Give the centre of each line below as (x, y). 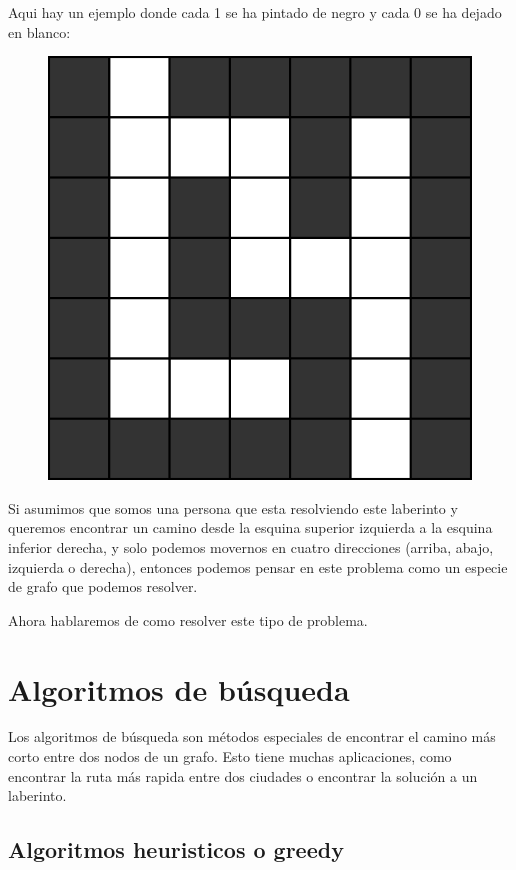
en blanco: (39, 31)
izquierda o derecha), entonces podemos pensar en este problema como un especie (258, 566)
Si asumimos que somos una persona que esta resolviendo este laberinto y (233, 507)
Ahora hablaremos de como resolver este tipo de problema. (188, 619)
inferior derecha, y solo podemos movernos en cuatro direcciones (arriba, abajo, (251, 546)
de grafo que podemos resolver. (103, 586)
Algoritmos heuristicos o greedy (176, 849)
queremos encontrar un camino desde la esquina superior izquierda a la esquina (250, 527)
